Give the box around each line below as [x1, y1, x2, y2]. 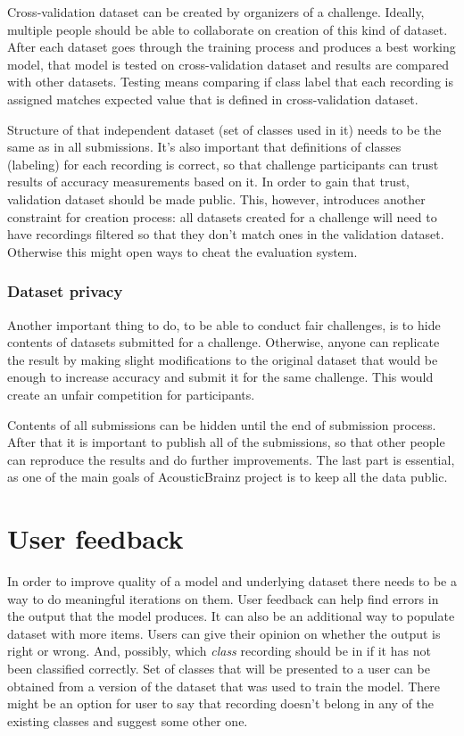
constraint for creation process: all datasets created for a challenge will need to [7, 207, 437, 226]
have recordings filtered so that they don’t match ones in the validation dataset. [7, 225, 444, 244]
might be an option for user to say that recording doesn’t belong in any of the [7, 694, 434, 713]
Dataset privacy [7, 280, 123, 302]
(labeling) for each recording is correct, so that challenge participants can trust [7, 154, 439, 173]
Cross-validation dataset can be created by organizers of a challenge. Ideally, [7, 3, 425, 21]
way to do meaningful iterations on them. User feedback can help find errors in [7, 589, 439, 608]
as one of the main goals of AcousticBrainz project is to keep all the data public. [7, 467, 448, 486]
